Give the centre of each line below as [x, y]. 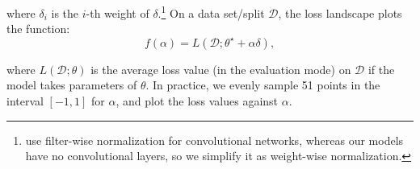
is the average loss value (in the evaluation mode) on [221, 69]
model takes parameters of [72, 85]
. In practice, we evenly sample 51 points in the [263, 85]
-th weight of [118, 12]
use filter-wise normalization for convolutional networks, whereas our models [214, 140]
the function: [38, 29]
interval [25, 101]
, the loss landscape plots [340, 12]
